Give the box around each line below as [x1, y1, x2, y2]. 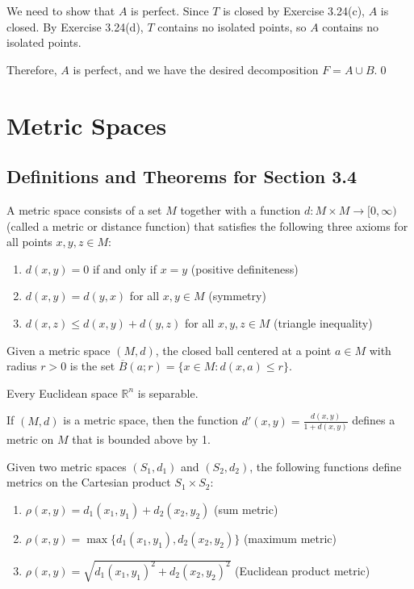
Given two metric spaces [6, 457, 127, 474]
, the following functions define [249, 457, 402, 474]
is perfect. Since [131, 2, 209, 19]
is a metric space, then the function [63, 411, 239, 428]
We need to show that [6, 2, 115, 19]
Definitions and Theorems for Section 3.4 [6, 164, 358, 189]
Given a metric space [6, 341, 111, 358]
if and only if [92, 260, 157, 277]
